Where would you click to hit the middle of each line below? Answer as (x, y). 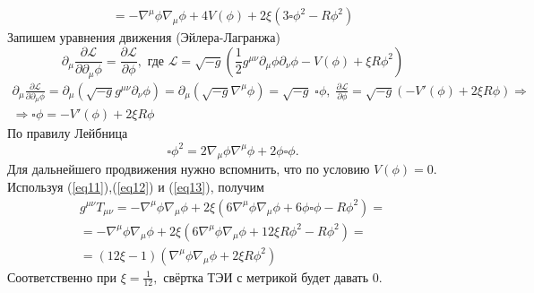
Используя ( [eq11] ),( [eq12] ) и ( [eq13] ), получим (136, 186)
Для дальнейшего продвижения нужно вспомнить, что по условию (189, 169)
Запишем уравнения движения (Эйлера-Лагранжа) (144, 37)
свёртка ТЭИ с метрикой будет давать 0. (273, 276)
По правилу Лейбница (68, 133)
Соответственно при (62, 276)
